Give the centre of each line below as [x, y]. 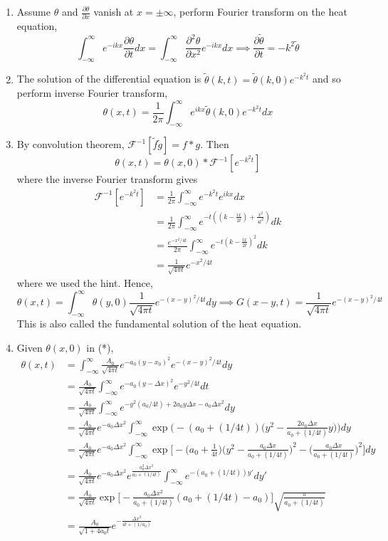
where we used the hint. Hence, [85, 283]
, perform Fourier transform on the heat [260, 11]
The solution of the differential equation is [109, 79]
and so [327, 79]
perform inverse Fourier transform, [92, 93]
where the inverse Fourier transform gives [107, 179]
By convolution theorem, [70, 144]
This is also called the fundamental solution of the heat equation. [159, 324]
